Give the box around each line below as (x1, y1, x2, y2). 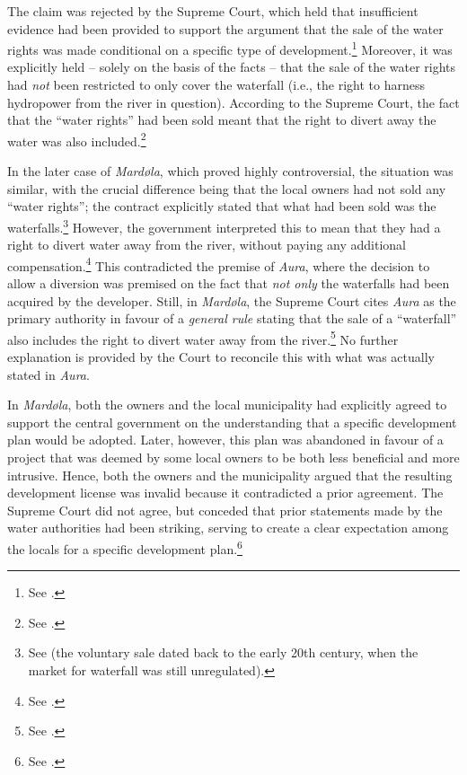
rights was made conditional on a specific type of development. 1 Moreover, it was (7, 38, 453, 58)
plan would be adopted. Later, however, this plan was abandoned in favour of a (7, 430, 444, 449)
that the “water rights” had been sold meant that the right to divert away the (7, 110, 436, 129)
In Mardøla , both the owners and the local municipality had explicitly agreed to (7, 395, 447, 414)
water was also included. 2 (7, 128, 146, 150)
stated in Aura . (7, 365, 90, 383)
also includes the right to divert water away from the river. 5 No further (7, 327, 399, 348)
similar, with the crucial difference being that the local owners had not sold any (7, 179, 446, 198)
